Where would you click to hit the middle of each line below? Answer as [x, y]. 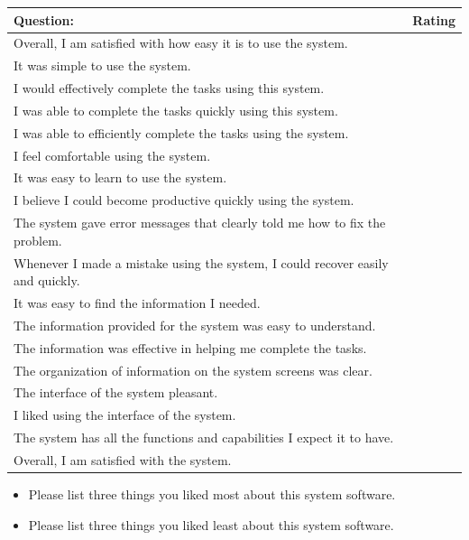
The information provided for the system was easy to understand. [195, 325]
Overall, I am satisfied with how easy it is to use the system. [181, 43]
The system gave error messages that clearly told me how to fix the [200, 223]
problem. [38, 240]
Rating [434, 19]
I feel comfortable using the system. [112, 155]
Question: [44, 19]
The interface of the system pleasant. [116, 392]
